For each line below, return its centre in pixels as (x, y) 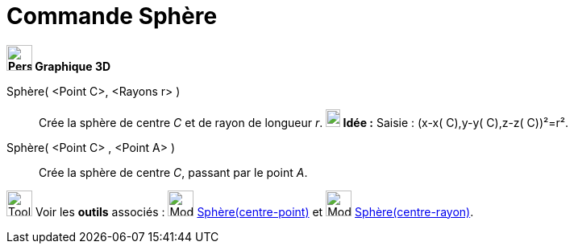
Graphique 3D (73, 66)
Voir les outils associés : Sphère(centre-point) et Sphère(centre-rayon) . (254, 211)
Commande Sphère (112, 16)
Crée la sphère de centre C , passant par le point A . (173, 172)
